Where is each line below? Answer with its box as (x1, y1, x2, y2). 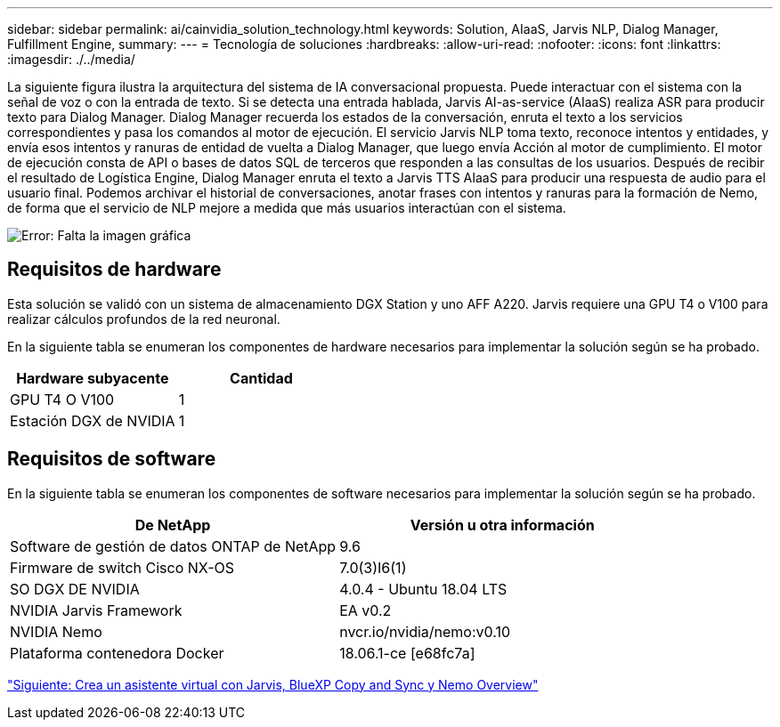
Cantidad (230, 368, 293, 387)
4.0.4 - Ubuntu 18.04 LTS (339, 579, 508, 598)
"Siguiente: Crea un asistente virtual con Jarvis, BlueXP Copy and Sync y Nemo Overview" (7, 676, 539, 692)
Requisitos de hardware (7, 258, 222, 281)
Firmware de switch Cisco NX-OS (10, 558, 235, 577)
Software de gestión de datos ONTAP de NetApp (10, 537, 337, 555)
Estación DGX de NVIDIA (10, 411, 175, 430)
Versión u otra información (410, 515, 595, 534)
